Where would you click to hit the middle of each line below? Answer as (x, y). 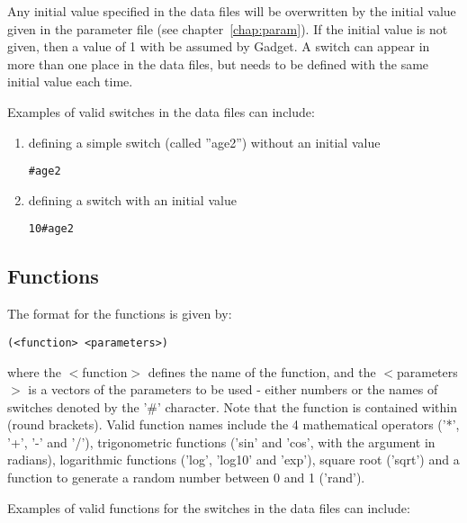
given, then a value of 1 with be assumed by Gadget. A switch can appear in (219, 46)
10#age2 (51, 229)
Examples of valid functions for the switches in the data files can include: (209, 507)
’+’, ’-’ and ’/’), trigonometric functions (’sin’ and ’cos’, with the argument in (221, 442)
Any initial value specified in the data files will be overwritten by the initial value (232, 11)
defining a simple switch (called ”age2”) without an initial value (204, 142)
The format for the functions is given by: (120, 314)
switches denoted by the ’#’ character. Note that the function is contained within (233, 406)
